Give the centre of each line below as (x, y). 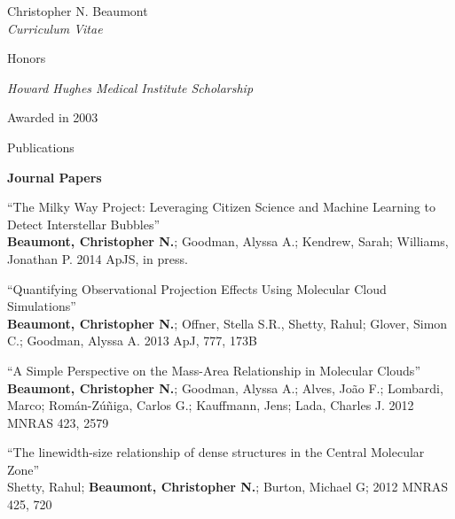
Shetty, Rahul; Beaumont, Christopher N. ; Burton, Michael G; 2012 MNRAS (228, 487)
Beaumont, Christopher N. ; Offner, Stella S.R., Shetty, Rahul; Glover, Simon (227, 323)
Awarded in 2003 (53, 117)
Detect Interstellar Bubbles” (84, 224)
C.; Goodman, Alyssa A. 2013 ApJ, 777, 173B (132, 341)
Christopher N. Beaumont (78, 11)
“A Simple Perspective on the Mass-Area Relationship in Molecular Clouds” (214, 370)
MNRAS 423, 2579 (58, 422)
